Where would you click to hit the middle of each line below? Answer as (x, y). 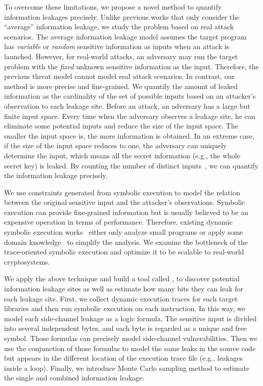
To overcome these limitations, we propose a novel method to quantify (113, 7)
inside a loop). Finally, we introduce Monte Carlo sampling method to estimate (127, 368)
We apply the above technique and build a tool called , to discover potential (122, 278)
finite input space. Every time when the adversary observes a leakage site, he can (130, 116)
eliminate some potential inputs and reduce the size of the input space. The (121, 126)
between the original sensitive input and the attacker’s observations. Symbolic (125, 202)
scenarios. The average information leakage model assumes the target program (125, 36)
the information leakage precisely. (56, 175)
